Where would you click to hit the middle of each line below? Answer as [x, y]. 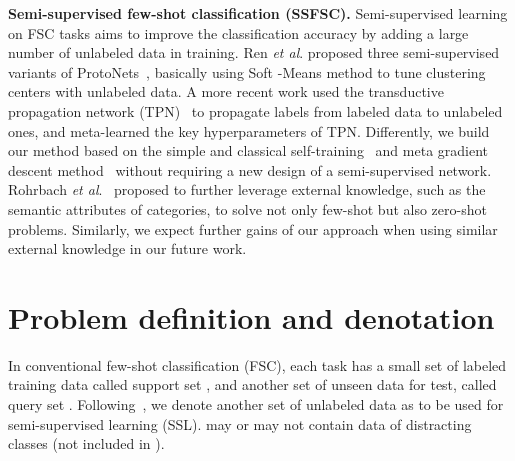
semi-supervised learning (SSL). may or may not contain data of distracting [240, 423]
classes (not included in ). [86, 443]
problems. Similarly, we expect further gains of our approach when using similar [253, 228]
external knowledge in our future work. [127, 248]
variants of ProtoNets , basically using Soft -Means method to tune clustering [247, 71]
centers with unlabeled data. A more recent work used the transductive [226, 91]
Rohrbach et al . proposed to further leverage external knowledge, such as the [247, 189]
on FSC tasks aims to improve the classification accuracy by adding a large [238, 32]
